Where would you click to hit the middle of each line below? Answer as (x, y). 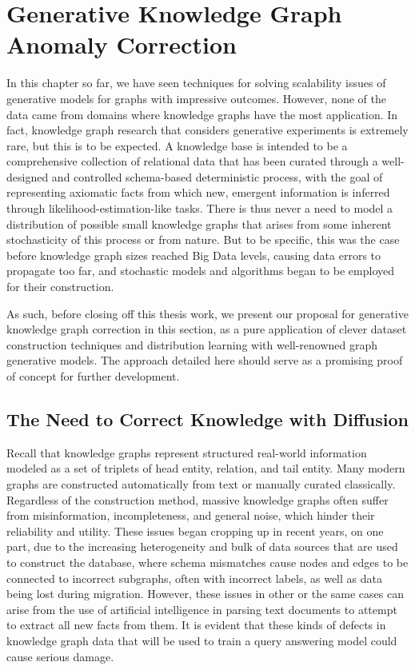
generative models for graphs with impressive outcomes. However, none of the (196, 98)
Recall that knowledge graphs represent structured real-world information (187, 452)
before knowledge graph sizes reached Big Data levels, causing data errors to (194, 255)
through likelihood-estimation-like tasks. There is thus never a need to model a (200, 208)
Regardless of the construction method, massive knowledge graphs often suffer (198, 499)
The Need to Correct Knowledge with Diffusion (208, 419)
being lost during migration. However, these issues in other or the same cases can (205, 594)
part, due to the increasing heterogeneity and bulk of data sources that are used (202, 546)
